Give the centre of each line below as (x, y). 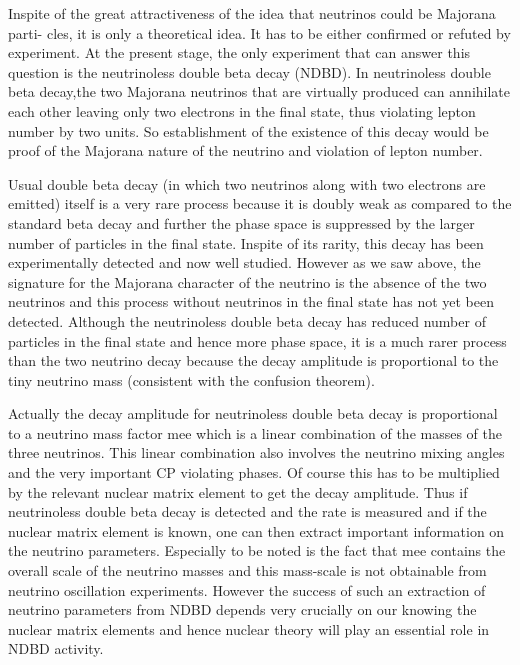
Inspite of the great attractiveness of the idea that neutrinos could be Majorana (252, 13)
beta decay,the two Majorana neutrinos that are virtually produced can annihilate (259, 91)
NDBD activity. (56, 648)
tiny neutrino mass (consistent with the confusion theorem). (191, 379)
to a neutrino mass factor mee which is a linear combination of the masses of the (255, 432)
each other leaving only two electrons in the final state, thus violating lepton (242, 110)
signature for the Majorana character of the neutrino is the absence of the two (247, 281)
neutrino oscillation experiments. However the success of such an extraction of (247, 589)
